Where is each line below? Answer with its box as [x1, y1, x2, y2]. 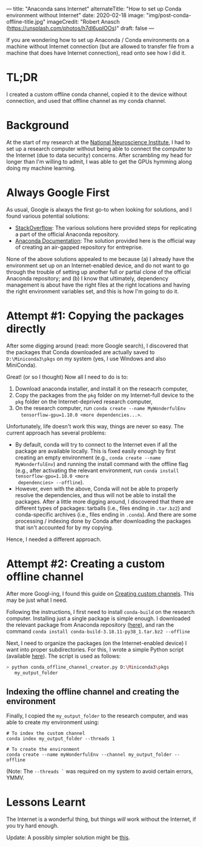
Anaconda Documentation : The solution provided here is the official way [15, 237, 196, 244]
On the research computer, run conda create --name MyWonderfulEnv [15, 404, 186, 411]
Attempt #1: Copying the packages [6, 309, 184, 322]
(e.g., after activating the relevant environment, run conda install [15, 467, 179, 474]
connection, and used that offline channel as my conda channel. [6, 97, 167, 104]
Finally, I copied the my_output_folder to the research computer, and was [6, 712, 188, 720]
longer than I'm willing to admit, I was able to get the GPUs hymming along [6, 158, 192, 165]
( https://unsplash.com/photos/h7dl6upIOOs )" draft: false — [6, 24, 155, 32]
